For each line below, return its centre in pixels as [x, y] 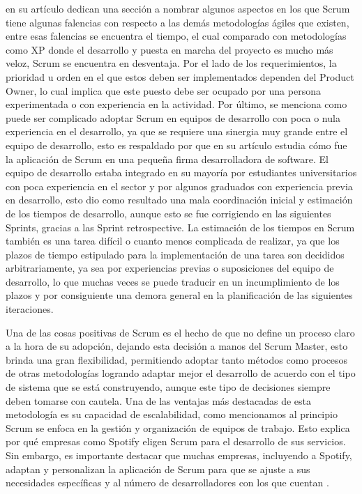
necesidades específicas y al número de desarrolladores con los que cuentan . [167, 483]
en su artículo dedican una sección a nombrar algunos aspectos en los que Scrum [178, 8]
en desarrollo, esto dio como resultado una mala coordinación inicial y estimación [179, 200]
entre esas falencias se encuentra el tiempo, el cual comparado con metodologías [176, 36]
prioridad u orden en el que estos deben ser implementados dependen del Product [180, 76]
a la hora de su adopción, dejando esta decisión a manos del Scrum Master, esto [177, 346]
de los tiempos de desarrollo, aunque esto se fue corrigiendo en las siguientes [168, 213]
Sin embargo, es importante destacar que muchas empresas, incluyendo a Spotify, [179, 455]
